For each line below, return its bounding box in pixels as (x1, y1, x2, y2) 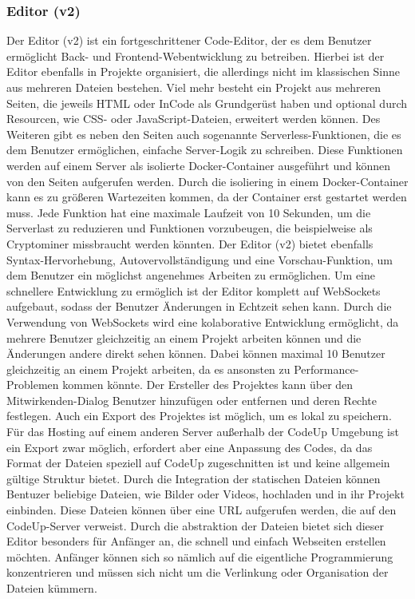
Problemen (6, 376, 59, 393)
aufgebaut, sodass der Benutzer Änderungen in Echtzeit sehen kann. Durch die (6, 298, 392, 315)
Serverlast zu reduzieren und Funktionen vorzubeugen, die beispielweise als (6, 220, 373, 236)
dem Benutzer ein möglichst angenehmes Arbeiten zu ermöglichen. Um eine (6, 267, 376, 284)
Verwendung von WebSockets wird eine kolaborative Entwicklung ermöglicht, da (6, 313, 399, 330)
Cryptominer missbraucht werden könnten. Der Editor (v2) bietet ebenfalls (6, 235, 373, 252)
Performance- (294, 360, 359, 377)
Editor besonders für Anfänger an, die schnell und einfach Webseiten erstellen (6, 533, 386, 549)
